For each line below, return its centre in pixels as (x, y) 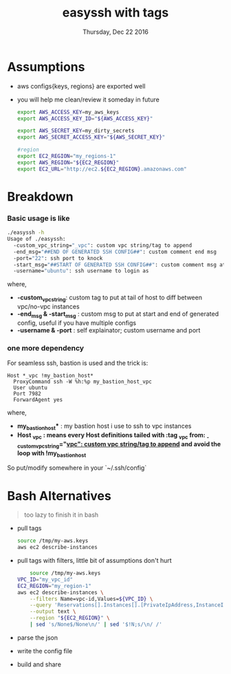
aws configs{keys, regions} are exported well (81, 86)
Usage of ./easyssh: (37, 239)
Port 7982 (27, 394)
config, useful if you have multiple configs (76, 323)
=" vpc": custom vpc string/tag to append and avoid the (140, 444)
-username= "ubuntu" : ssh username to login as (81, 271)
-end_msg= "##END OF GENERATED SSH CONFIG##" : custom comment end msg (115, 252)
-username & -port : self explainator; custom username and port (109, 330)
